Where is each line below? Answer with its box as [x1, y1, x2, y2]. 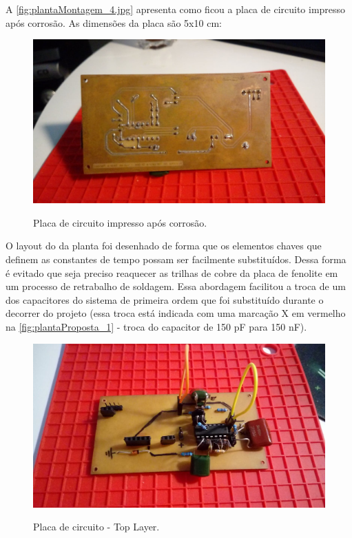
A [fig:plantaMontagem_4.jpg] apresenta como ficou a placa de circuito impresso [6, 2, 346, 16]
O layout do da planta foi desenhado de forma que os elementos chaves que [6, 238, 322, 253]
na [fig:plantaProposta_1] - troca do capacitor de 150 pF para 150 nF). [6, 320, 307, 334]
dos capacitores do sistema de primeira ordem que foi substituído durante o [6, 292, 324, 307]
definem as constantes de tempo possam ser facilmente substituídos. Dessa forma [6, 252, 346, 267]
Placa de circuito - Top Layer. [33, 519, 160, 534]
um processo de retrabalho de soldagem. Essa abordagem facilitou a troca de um [6, 279, 346, 293]
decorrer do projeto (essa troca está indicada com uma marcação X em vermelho [6, 306, 346, 320]
